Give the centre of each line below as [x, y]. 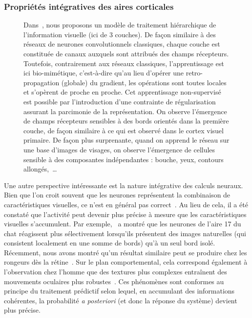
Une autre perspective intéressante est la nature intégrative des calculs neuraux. [124, 185]
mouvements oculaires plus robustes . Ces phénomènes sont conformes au [114, 281]
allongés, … [40, 169]
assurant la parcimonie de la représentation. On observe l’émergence [125, 111]
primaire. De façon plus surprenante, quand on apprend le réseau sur [126, 140]
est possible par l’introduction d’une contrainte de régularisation [120, 101]
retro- [194, 73]
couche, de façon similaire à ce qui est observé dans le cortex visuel [124, 130]
